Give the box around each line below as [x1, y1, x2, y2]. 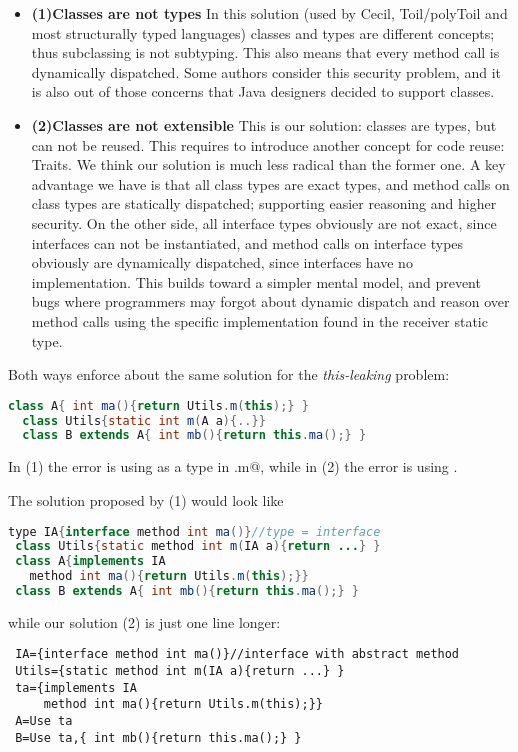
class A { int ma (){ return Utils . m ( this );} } [8, 398, 309, 413]
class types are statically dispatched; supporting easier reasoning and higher [31, 193, 497, 214]
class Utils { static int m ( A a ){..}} [22, 413, 266, 428]
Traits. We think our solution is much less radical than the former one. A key [31, 154, 506, 175]
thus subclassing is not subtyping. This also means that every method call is [31, 42, 500, 63]
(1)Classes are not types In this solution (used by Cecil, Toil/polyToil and [31, 3, 508, 23]
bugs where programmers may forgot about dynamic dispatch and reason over [31, 291, 510, 312]
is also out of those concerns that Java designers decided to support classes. [31, 81, 495, 102]
